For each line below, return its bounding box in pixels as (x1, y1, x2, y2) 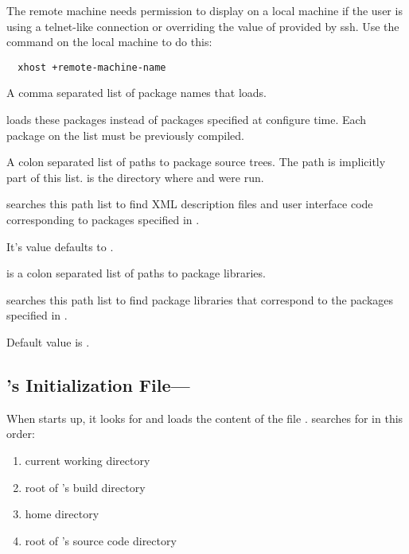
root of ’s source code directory (25, 532, 177, 548)
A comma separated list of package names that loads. (6, 84, 267, 101)
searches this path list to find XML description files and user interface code (6, 196, 373, 212)
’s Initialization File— (6, 372, 190, 397)
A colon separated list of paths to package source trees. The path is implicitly (6, 153, 386, 170)
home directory (25, 506, 99, 522)
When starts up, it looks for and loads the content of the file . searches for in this (6, 409, 403, 426)
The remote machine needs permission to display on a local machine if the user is (6, 2, 403, 18)
